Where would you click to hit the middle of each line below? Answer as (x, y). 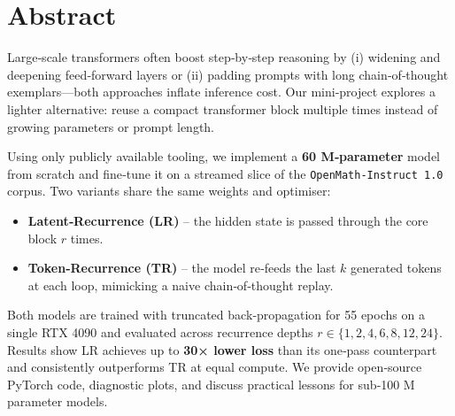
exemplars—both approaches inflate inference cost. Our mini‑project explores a (221, 92)
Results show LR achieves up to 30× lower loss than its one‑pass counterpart (222, 349)
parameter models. (58, 401)
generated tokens (396, 268)
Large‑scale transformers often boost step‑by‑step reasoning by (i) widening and (224, 57)
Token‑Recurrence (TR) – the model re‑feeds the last (182, 268)
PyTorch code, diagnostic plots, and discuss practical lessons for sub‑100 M (211, 384)
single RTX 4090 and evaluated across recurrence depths (160, 331)
